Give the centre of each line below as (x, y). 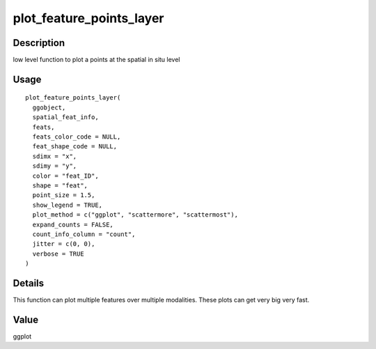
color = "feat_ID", (65, 176)
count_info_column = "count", (84, 234)
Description (39, 43)
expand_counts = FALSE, (73, 224)
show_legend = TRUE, (68, 205)
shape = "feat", (60, 185)
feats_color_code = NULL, (77, 137)
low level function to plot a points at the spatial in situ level (96, 60)
